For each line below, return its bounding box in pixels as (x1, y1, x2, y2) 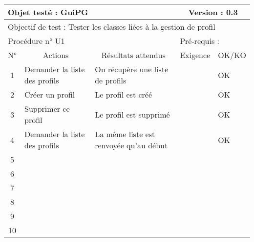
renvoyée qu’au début (95, 140, 168, 151)
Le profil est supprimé (95, 108, 170, 120)
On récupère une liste (95, 63, 169, 75)
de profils (95, 75, 127, 86)
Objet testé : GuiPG (8, 6, 88, 18)
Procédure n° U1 (8, 35, 65, 46)
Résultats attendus (101, 49, 166, 60)
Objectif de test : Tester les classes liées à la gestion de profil (8, 21, 215, 32)
